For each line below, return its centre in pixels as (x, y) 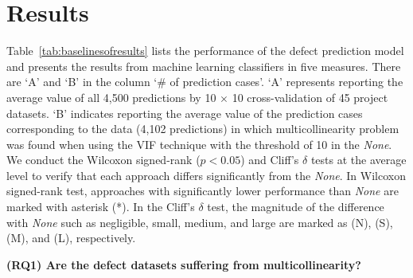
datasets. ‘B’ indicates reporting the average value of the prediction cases (185, 113)
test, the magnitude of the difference (296, 207)
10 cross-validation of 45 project (310, 97)
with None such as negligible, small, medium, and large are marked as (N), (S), (200, 222)
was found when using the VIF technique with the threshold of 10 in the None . (199, 144)
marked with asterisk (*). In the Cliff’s (101, 207)
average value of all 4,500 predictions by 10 (111, 97)
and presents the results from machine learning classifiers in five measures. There (204, 66)
